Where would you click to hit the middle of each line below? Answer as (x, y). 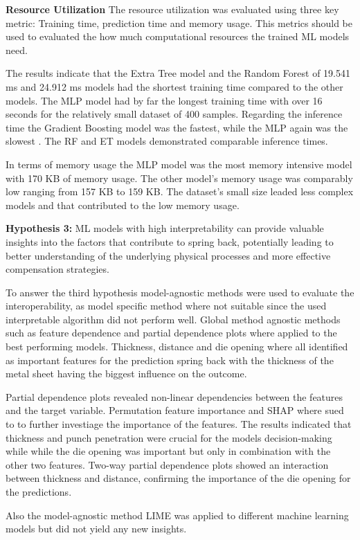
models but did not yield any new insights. (96, 529)
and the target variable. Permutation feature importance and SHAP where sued (175, 410)
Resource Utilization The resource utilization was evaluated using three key (172, 9)
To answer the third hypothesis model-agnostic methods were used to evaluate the (180, 292)
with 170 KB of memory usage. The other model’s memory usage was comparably (179, 178)
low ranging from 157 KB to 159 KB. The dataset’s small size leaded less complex (180, 191)
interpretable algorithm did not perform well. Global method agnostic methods (173, 319)
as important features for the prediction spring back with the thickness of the (170, 360)
